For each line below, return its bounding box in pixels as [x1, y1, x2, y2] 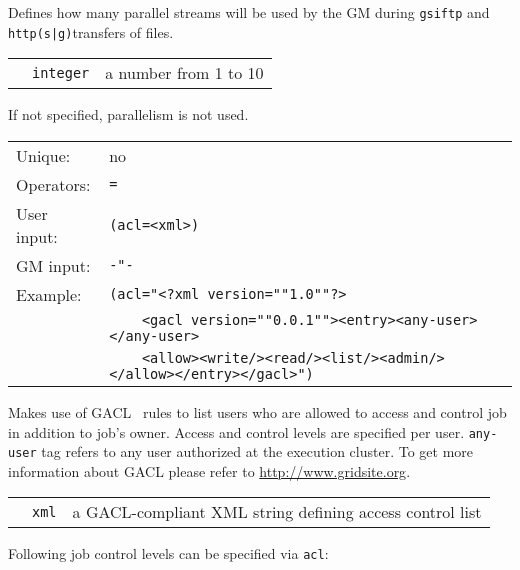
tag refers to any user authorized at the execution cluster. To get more [41, 441, 474, 462]
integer [32, 64, 90, 81]
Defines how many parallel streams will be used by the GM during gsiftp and [8, 2, 490, 22]
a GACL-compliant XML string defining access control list [72, 500, 482, 524]
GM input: [16, 253, 91, 277]
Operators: [16, 172, 91, 196]
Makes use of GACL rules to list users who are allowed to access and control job [8, 401, 507, 422]
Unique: [16, 143, 71, 167]
